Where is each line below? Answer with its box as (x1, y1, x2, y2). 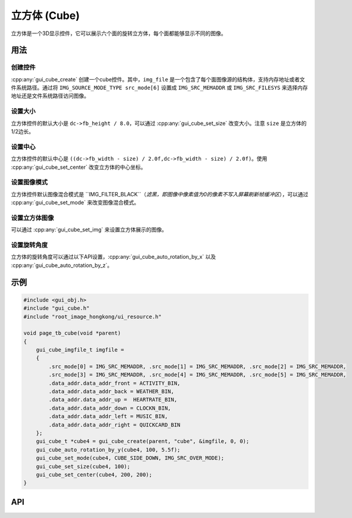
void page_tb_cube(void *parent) (23, 330, 121, 337)
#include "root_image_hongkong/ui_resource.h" (23, 313, 162, 320)
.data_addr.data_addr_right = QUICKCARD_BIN (48, 421, 181, 428)
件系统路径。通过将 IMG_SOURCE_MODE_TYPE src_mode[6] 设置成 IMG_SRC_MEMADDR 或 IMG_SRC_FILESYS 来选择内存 (11, 84, 309, 92)
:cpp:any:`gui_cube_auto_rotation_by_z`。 (11, 262, 113, 269)
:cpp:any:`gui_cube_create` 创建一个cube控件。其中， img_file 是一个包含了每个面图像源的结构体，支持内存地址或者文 (11, 76, 306, 83)
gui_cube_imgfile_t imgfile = (36, 347, 124, 353)
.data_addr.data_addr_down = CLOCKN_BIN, (48, 404, 171, 412)
